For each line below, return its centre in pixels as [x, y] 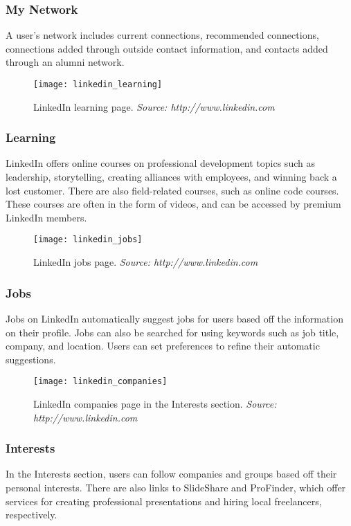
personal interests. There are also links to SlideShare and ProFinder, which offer [176, 487]
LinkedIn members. [46, 217]
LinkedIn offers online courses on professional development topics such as [160, 163]
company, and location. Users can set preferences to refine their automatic [163, 346]
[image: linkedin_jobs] [88, 240]
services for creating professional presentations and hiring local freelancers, [164, 501]
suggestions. [31, 359]
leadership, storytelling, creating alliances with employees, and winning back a [171, 177]
